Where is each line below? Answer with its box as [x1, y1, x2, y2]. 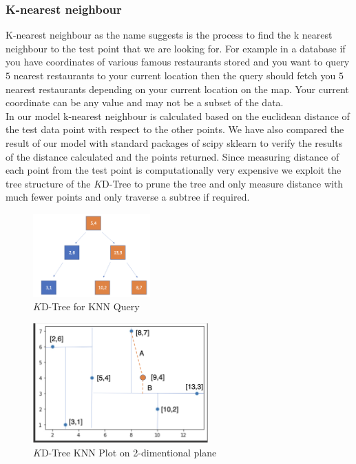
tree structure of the [6, 176, 91, 190]
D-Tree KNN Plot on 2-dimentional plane [41, 445, 217, 460]
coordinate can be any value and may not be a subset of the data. [6, 95, 284, 110]
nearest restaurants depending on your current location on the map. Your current [6, 81, 349, 96]
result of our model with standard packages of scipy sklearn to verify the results [6, 135, 343, 150]
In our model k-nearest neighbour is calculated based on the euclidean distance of [6, 108, 350, 123]
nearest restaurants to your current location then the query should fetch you [13, 68, 336, 82]
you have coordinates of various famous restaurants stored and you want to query [6, 54, 350, 69]
